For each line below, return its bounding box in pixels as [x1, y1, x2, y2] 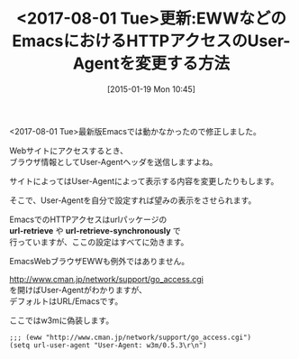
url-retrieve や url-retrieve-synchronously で [9, 225, 182, 235]
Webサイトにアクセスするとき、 [9, 145, 129, 156]
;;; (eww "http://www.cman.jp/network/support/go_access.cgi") [9, 333, 252, 342]
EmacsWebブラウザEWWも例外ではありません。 [9, 255, 190, 266]
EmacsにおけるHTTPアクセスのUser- [12, 31, 291, 51]
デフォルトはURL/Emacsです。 [9, 295, 123, 307]
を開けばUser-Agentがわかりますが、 [9, 284, 147, 295]
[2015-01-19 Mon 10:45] [106, 83, 196, 95]
